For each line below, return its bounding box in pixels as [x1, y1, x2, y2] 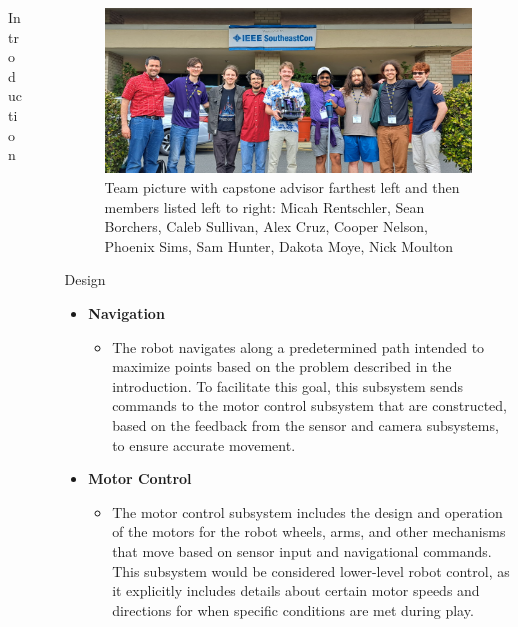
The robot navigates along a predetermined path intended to [112, 336, 485, 357]
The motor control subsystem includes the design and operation [112, 501, 503, 522]
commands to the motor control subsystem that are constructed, [112, 395, 507, 416]
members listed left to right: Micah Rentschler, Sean [104, 196, 425, 217]
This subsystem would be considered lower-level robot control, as [112, 560, 510, 581]
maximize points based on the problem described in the [112, 356, 452, 377]
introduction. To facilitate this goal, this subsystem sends [112, 375, 464, 396]
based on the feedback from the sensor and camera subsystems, [112, 414, 499, 435]
